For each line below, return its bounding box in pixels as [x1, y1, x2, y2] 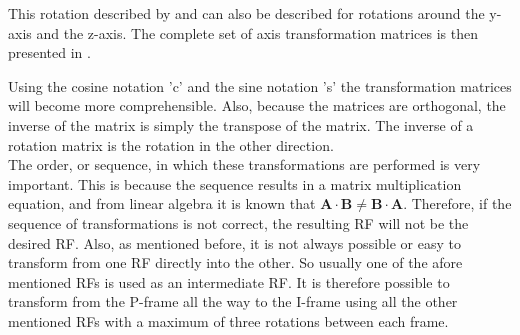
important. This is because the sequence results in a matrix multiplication [8, 173, 462, 194]
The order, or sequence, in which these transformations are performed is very [8, 154, 481, 175]
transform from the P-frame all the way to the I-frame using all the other [8, 291, 458, 312]
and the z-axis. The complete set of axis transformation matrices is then [36, 22, 478, 43]
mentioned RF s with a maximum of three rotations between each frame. [8, 310, 449, 331]
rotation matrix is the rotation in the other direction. [8, 134, 334, 155]
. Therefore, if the [403, 193, 512, 214]
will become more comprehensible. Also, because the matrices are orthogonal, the [8, 95, 506, 116]
